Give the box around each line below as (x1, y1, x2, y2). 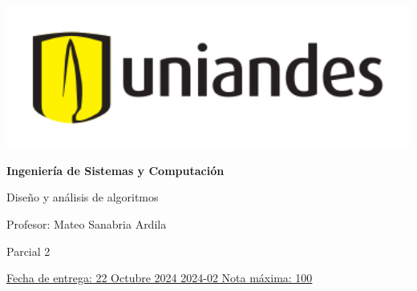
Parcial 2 (6, 242, 51, 259)
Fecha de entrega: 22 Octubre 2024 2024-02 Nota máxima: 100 (6, 269, 313, 286)
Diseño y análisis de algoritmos (6, 189, 159, 205)
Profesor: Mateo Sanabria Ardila (6, 215, 167, 232)
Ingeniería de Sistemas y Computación (6, 161, 225, 178)
